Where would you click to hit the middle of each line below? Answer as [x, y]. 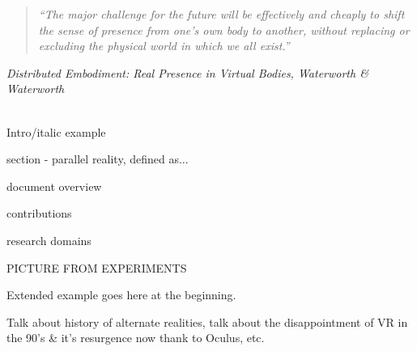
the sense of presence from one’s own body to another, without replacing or [224, 30]
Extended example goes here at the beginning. [121, 295]
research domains [49, 240]
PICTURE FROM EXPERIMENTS [97, 267]
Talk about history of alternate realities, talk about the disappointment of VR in [207, 321]
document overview [54, 186]
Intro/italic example [56, 131]
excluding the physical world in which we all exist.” [164, 46]
